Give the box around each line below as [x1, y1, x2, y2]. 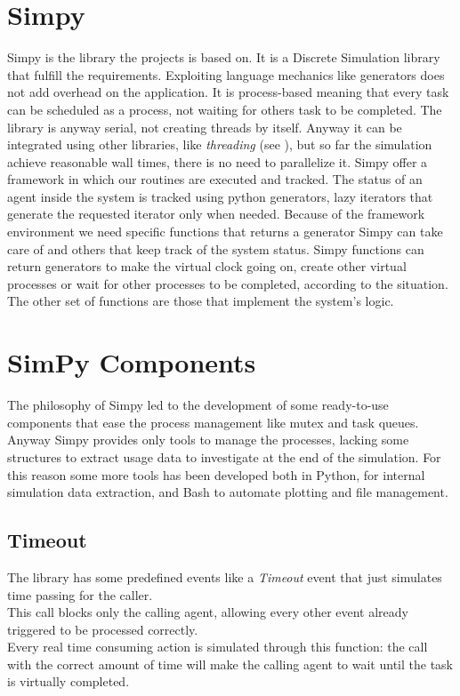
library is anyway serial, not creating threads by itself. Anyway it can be [7, 117, 402, 136]
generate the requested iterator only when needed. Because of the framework [7, 204, 425, 223]
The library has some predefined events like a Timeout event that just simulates [7, 567, 442, 586]
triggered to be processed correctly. [7, 620, 198, 638]
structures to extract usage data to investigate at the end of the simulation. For [7, 447, 441, 466]
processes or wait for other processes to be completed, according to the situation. [7, 274, 448, 292]
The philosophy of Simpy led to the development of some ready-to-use [7, 396, 389, 414]
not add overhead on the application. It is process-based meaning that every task [7, 83, 449, 101]
